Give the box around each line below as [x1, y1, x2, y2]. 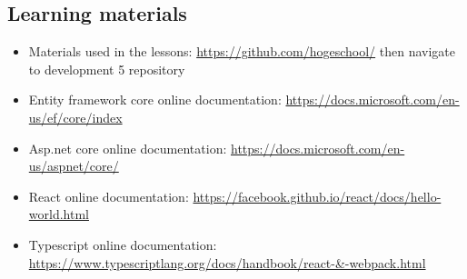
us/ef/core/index [28, 107, 123, 126]
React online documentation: [28, 186, 189, 205]
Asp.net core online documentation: [28, 138, 227, 157]
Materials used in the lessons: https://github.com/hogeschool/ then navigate [28, 42, 456, 61]
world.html [28, 204, 89, 224]
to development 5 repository [28, 59, 185, 78]
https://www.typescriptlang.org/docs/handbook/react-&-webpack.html [28, 253, 426, 272]
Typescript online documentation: [28, 234, 217, 254]
